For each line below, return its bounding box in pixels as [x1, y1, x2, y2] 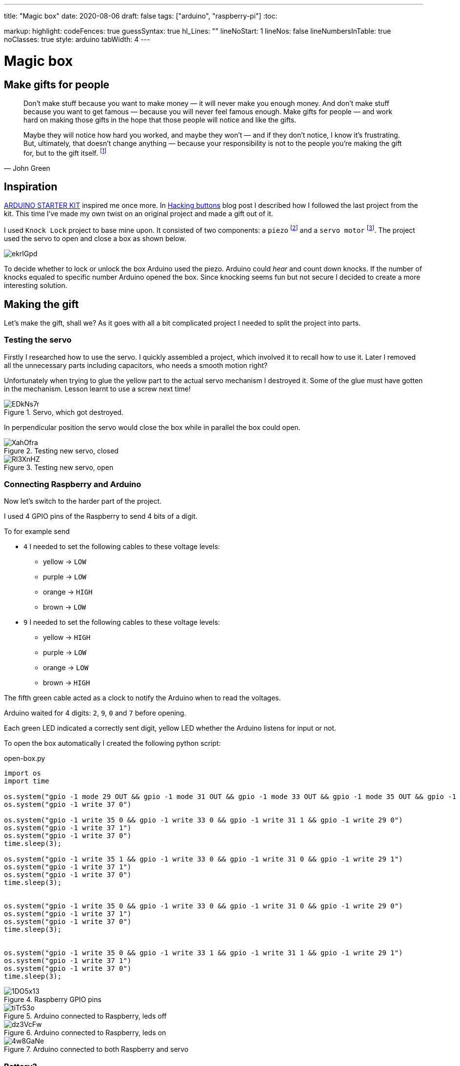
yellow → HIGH [43, 633, 91, 642]
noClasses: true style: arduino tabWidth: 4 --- [4, 35, 150, 43]
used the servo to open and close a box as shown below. [4, 234, 186, 243]
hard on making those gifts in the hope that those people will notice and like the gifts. [23, 115, 297, 124]
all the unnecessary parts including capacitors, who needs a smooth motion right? [4, 361, 268, 369]
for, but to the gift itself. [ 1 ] [23, 147, 107, 157]
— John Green [4, 164, 50, 172]
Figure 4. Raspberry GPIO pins [4, 995, 101, 1004]
